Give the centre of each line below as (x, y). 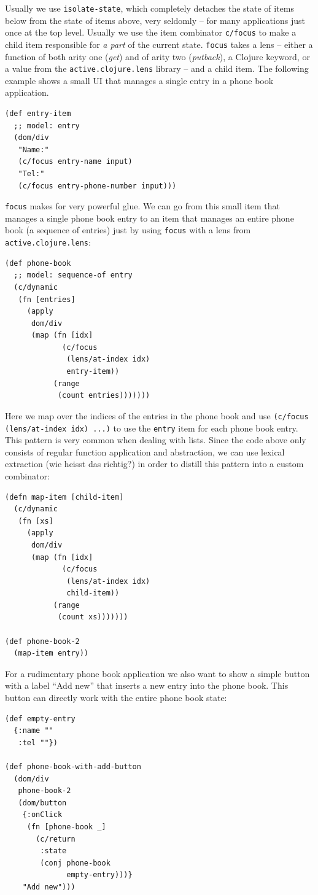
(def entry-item (38, 114)
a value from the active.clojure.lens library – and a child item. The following (157, 68)
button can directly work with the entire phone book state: (116, 698)
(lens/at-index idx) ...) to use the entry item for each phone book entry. (152, 428)
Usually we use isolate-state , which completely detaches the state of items (150, 8)
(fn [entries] (47, 299)
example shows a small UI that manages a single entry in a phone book (139, 80)
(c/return (56, 839)
